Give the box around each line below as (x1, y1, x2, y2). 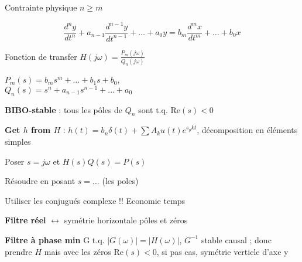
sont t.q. (138, 103, 168, 115)
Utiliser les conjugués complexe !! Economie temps (5, 194, 186, 206)
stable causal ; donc (201, 233, 272, 246)
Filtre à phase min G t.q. (5, 233, 105, 246)
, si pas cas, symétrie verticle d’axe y (156, 245, 289, 257)
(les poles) (102, 175, 139, 187)
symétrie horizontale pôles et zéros (64, 214, 188, 226)
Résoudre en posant (5, 175, 75, 187)
